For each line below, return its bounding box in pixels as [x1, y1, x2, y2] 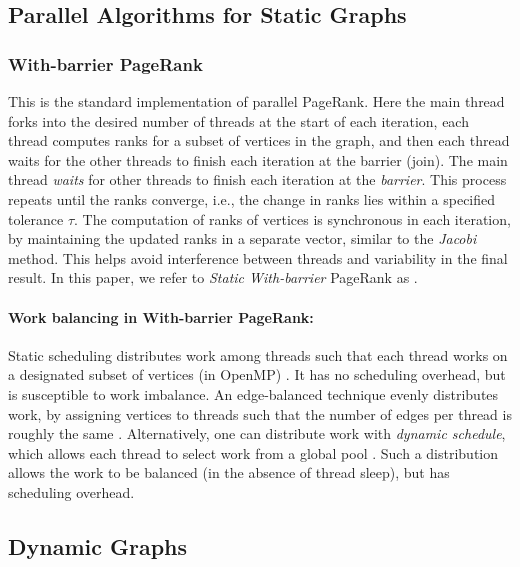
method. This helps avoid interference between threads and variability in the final [8, 247, 508, 268]
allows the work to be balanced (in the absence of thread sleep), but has [8, 462, 450, 483]
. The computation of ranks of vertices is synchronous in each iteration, [74, 208, 511, 229]
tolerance [8, 208, 64, 229]
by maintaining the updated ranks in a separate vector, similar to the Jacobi [8, 228, 477, 249]
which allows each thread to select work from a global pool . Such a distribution [8, 442, 499, 463]
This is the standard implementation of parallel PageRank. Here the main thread [8, 91, 505, 111]
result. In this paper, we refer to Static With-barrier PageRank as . [8, 267, 418, 288]
